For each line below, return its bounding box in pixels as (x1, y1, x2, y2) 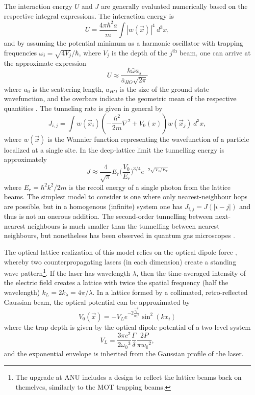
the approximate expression (4, 57, 86, 68)
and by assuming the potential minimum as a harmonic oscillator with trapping (4, 38, 243, 48)
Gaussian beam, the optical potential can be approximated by (4, 296, 190, 307)
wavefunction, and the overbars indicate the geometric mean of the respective (4, 93, 236, 104)
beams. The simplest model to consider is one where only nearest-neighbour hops (4, 191, 248, 202)
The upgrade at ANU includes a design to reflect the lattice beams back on (15, 372, 242, 382)
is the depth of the (111, 47, 168, 57)
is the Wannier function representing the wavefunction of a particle (48, 133, 249, 144)
